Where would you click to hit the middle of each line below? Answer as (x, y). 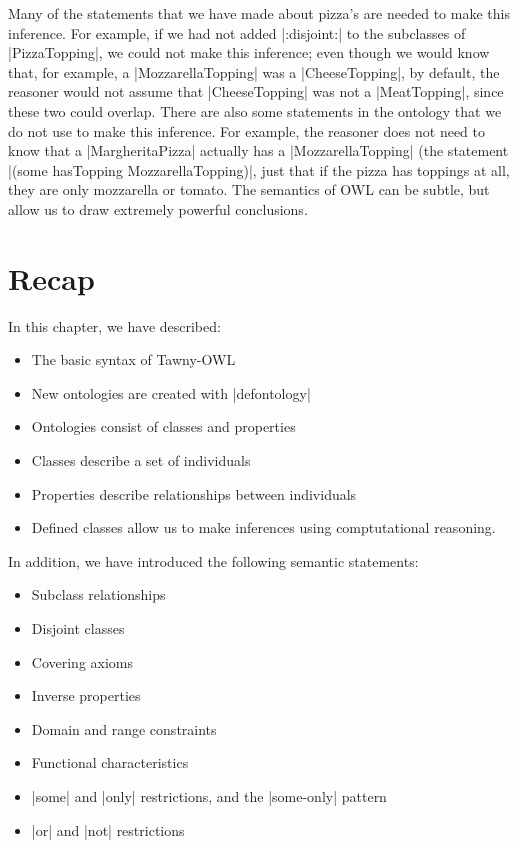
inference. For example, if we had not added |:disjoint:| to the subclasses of (237, 32)
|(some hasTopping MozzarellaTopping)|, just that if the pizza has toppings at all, (259, 169)
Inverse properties (86, 695)
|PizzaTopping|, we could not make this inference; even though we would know (249, 52)
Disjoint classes (78, 628)
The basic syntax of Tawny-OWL (133, 359)
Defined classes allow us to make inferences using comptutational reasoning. (263, 527)
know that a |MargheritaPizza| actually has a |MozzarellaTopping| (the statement (258, 150)
